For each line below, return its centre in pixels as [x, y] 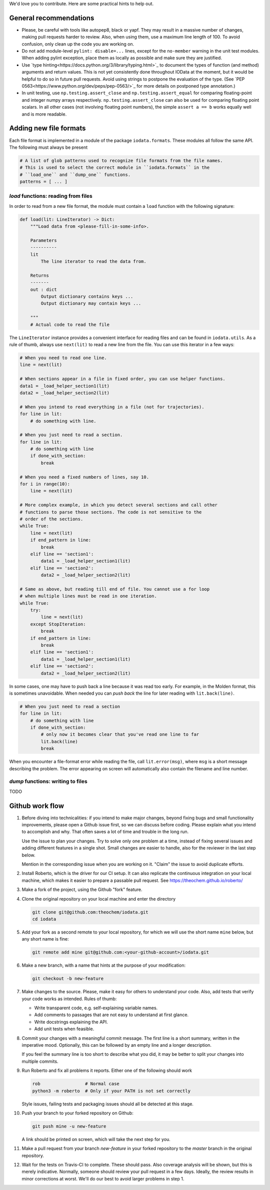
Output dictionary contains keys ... [87, 296]
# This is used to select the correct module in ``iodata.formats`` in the [115, 168]
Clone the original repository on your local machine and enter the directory [99, 899]
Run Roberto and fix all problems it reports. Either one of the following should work [107, 1071]
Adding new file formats [47, 128]
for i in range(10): [45, 484]
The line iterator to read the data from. [94, 261]
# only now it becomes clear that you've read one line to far [120, 734]
